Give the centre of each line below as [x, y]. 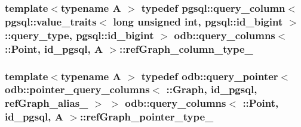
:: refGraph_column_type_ [186, 48]
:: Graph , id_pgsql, [212, 89]
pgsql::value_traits [51, 21]
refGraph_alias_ [47, 103]
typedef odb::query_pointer [210, 76]
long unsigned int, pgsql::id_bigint [198, 21]
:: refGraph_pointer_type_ [147, 117]
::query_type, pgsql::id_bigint [79, 35]
